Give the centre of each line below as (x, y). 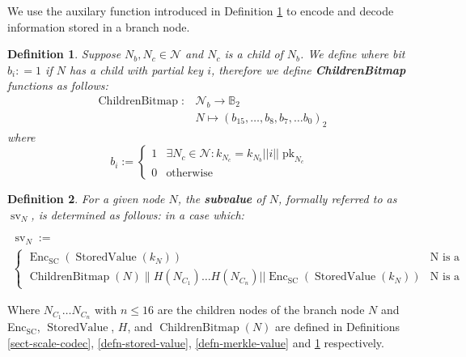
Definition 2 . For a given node (86, 199)
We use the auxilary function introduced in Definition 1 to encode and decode (201, 11)
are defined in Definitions (338, 327)
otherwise (190, 174)
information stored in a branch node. (99, 26)
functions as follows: (58, 85)
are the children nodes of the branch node (261, 310)
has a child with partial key (136, 69)
